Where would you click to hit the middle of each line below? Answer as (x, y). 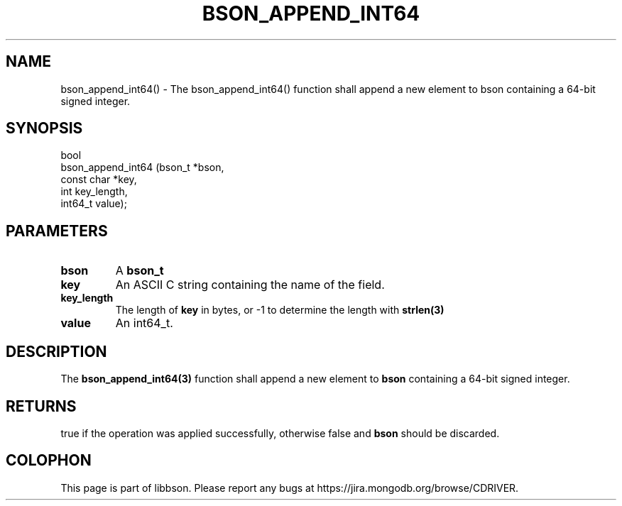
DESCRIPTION (56, 351)
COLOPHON (49, 461)
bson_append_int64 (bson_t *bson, (142, 167)
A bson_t (140, 271)
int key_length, (94, 192)
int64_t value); (94, 204)
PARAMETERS (57, 231)
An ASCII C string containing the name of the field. (250, 285)
